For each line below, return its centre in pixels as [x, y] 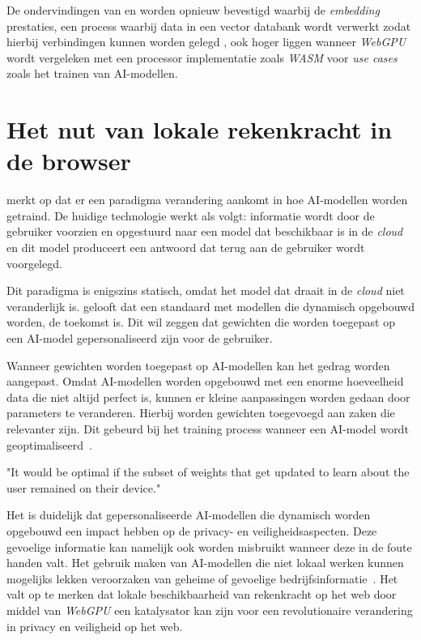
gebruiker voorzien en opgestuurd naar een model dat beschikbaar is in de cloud [205, 231]
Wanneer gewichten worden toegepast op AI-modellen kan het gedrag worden [198, 365]
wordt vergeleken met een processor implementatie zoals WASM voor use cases [202, 57]
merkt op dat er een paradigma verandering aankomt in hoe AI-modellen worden [207, 200]
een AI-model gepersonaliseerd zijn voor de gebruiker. [140, 338]
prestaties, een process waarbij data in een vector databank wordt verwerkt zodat [209, 26]
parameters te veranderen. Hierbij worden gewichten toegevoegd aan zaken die [201, 413]
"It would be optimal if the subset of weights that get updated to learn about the [208, 472]
